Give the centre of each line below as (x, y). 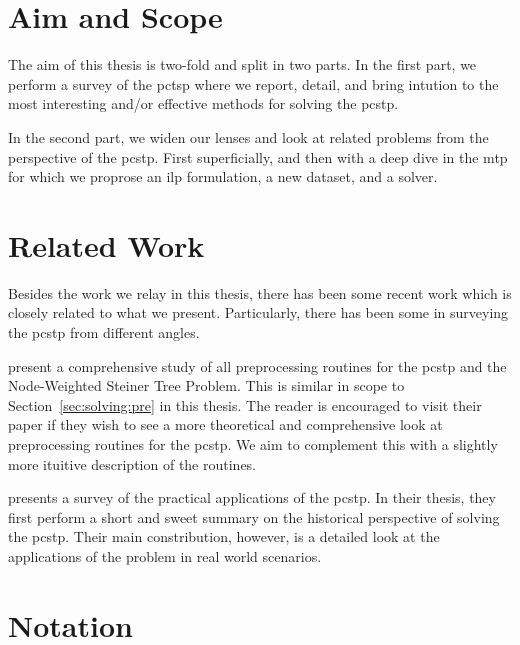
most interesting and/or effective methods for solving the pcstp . (203, 103)
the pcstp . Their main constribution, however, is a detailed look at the (224, 536)
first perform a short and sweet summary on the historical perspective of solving (254, 516)
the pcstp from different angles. (104, 332)
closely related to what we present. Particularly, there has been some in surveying (258, 312)
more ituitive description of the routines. (132, 463)
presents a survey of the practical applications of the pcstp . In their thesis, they (252, 497)
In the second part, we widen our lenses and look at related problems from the (248, 136)
